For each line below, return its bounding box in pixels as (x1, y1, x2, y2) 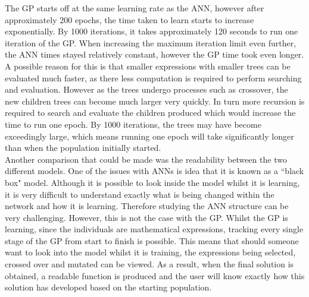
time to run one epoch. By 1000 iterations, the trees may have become (5, 118, 261, 130)
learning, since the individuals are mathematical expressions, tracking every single (5, 223, 304, 235)
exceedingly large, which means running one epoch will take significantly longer (5, 129, 294, 142)
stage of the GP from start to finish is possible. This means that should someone (5, 234, 299, 247)
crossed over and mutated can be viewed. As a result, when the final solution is (5, 258, 294, 270)
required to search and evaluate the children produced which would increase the (5, 106, 296, 119)
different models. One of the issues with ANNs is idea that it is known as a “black (5, 165, 304, 177)
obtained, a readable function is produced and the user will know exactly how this (5, 269, 305, 282)
